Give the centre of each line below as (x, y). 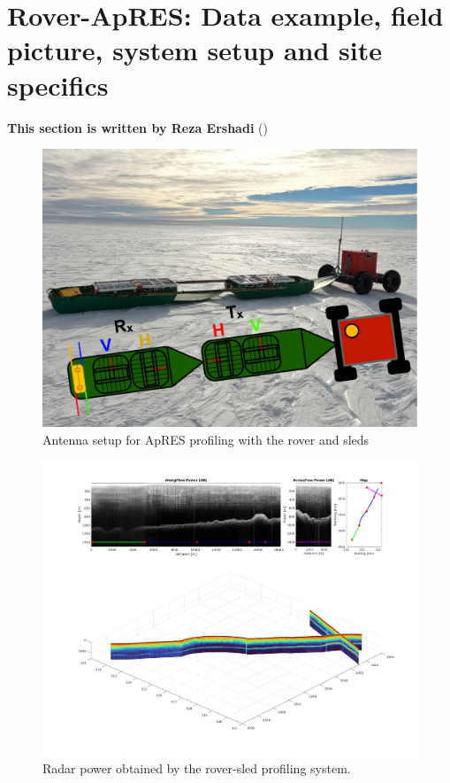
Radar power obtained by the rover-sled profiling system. (197, 768)
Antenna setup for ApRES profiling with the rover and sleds (206, 439)
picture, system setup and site (195, 50)
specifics (58, 85)
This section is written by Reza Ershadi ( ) (137, 127)
